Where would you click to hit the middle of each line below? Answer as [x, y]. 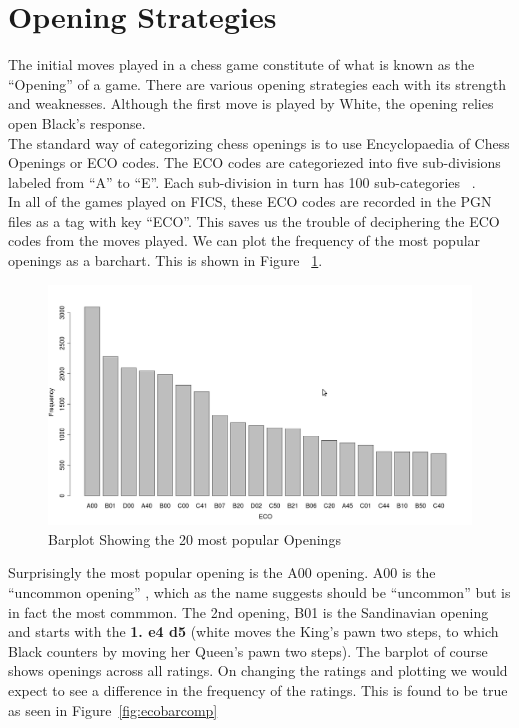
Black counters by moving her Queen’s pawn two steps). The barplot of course [248, 650]
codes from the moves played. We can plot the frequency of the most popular [244, 240]
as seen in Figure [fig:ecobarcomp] [113, 709]
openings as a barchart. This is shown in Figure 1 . [165, 260]
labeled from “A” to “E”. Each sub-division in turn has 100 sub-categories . [242, 181]
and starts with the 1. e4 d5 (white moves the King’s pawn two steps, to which [253, 631]
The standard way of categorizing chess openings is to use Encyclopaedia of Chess [259, 142]
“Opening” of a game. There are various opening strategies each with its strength [257, 83]
